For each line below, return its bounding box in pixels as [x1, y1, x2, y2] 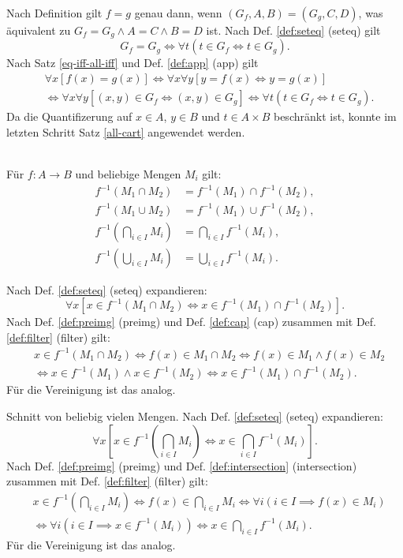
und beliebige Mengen [75, 165, 181, 182]
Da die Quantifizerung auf [6, 108, 132, 125]
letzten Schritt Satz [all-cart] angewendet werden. [6, 123, 245, 140]
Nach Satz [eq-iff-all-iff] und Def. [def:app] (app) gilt [6, 54, 259, 71]
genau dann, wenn [134, 5, 222, 21]
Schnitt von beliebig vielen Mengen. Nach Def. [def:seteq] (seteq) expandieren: [6, 408, 383, 425]
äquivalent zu [6, 22, 71, 38]
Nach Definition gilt [6, 5, 103, 21]
